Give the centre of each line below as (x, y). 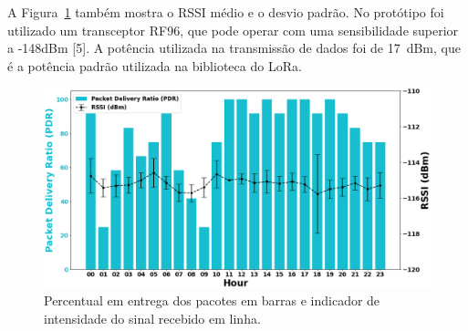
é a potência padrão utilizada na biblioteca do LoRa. (155, 65)
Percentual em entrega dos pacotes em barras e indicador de (212, 300)
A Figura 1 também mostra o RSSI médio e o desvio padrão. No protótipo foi (226, 12)
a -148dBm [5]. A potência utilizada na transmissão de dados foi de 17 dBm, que (234, 48)
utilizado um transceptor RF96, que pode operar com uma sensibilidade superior (233, 30)
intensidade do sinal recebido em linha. (152, 319)
